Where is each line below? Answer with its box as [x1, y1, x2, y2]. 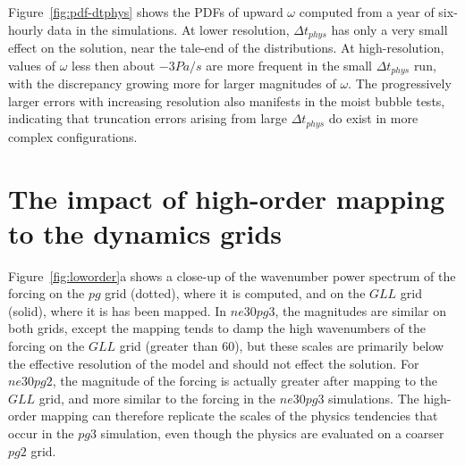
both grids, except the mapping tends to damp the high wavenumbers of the [8, 319, 426, 337]
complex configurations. [8, 127, 138, 146]
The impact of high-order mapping [8, 179, 445, 216]
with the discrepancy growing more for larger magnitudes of [8, 74, 336, 93]
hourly [8, 20, 44, 38]
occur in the [8, 423, 74, 442]
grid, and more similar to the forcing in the [38, 388, 276, 407]
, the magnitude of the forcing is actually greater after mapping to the [52, 371, 438, 390]
